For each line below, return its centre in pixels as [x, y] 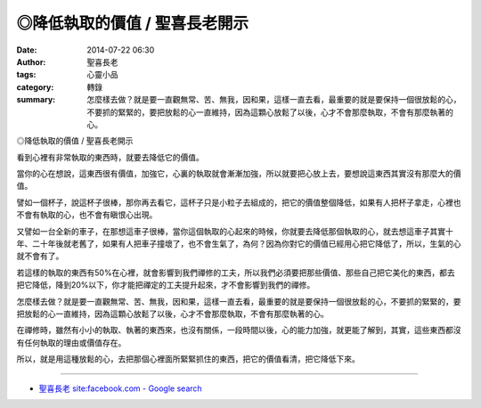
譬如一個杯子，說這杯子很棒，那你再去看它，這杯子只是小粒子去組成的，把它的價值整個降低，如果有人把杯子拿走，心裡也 [239, 202]
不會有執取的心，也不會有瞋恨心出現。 [87, 215]
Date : [27, 50]
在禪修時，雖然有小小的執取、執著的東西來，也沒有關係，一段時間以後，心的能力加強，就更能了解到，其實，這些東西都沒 [239, 330]
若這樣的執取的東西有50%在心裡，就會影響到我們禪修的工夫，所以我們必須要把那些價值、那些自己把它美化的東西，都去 [236, 273]
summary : [36, 100]
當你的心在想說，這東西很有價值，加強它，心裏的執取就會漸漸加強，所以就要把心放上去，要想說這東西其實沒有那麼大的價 [239, 174]
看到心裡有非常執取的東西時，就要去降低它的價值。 [110, 157]
